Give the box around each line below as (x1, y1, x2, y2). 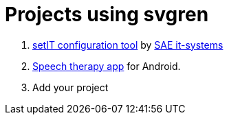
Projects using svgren (5, 3, 209, 26)
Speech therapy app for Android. (32, 60, 181, 72)
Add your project (32, 81, 109, 93)
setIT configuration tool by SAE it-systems (32, 38, 223, 51)
